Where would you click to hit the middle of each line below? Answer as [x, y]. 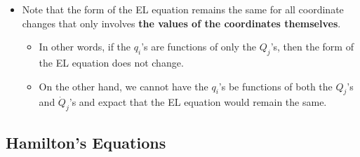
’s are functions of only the [199, 47]
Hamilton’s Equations [86, 142]
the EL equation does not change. [111, 62]
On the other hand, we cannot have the [124, 86]
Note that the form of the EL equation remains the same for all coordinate [183, 9]
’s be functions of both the [275, 86]
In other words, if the [85, 47]
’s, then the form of [312, 47]
